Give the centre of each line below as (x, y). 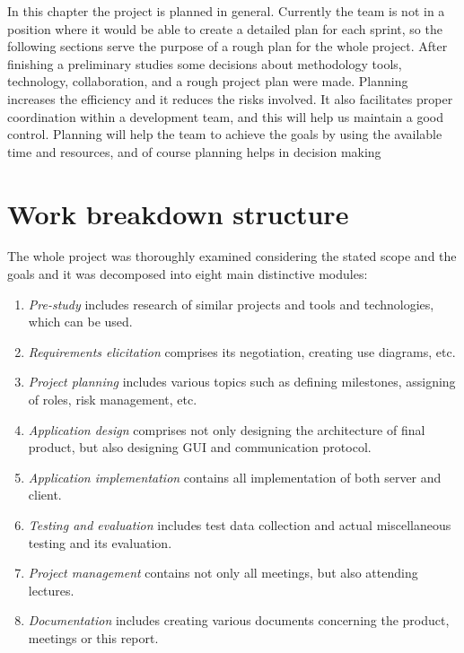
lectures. (51, 590)
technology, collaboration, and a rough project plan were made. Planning (208, 81)
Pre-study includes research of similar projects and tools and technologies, (231, 304)
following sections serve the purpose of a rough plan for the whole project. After (228, 46)
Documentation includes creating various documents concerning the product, (239, 620)
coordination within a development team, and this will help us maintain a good (225, 116)
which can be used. (80, 322)
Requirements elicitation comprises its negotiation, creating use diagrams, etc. (242, 351)
